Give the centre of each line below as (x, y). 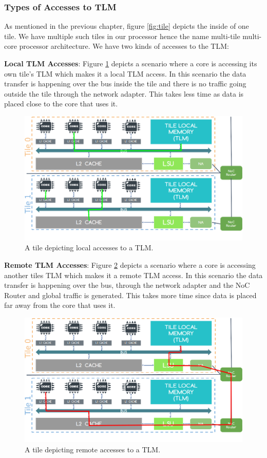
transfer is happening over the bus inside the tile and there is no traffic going (125, 84)
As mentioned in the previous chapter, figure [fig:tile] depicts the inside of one (127, 26)
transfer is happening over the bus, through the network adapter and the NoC (127, 285)
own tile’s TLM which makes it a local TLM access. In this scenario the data (125, 73)
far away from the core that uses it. (60, 305)
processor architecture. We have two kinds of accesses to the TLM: (124, 46)
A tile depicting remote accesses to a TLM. (93, 449)
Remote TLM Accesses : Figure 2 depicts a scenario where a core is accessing (130, 265)
